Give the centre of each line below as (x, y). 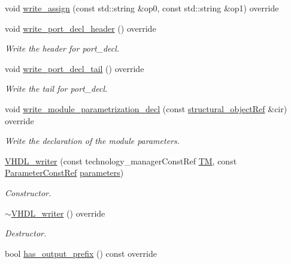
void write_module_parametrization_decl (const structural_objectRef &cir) (146, 108)
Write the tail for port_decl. (56, 88)
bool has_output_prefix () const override (81, 253)
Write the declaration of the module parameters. (93, 141)
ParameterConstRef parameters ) (64, 172)
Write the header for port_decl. (62, 48)
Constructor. (28, 192)
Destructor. (26, 233)
